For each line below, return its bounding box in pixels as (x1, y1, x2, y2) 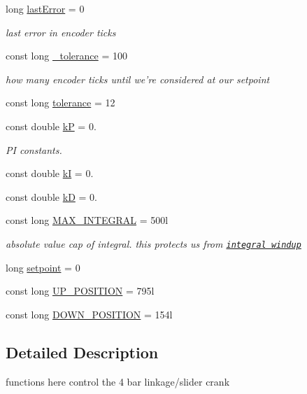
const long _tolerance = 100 (6, 48, 127, 63)
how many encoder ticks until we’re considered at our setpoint (6, 71, 270, 86)
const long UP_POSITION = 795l (6, 283, 155, 298)
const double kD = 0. (6, 189, 97, 204)
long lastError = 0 (6, 1, 85, 15)
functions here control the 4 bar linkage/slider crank (6, 374, 230, 388)
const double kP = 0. (6, 118, 97, 133)
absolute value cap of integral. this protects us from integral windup (6, 236, 301, 251)
